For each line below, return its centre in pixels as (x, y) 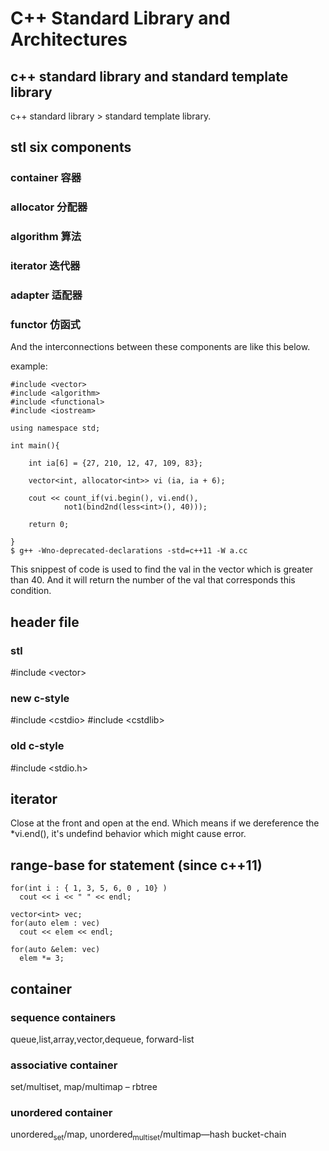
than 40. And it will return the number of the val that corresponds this (153, 580)
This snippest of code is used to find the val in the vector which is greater (162, 569)
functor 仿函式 (45, 324)
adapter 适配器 (46, 295)
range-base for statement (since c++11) (136, 865)
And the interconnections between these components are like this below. (160, 347)
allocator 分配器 (49, 207)
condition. (31, 591)
